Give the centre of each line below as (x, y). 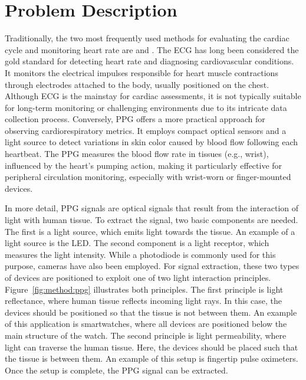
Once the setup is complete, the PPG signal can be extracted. (116, 370)
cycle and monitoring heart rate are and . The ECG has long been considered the (152, 49)
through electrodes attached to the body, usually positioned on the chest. (137, 84)
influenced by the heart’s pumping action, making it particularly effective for (144, 165)
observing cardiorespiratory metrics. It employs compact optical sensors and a (146, 130)
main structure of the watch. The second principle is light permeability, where (146, 335)
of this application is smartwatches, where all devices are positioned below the (146, 324)
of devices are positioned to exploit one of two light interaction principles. (138, 277)
